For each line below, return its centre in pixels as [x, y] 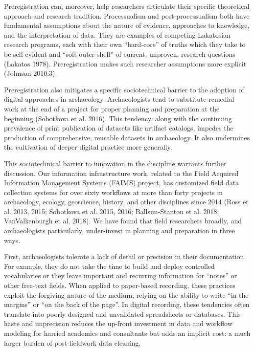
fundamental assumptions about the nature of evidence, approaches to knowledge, [127, 25]
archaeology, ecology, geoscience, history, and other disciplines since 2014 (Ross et [126, 202]
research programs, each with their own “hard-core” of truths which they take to [125, 44]
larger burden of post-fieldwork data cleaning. [72, 342]
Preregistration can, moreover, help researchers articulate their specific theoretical [127, 6]
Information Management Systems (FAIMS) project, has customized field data [122, 183]
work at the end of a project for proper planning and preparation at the [112, 108]
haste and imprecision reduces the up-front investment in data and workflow [118, 323]
